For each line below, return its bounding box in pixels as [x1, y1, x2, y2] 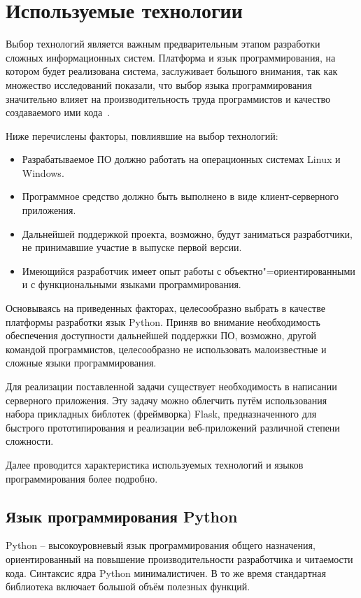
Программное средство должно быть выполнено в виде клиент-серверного [22, 189, 339, 204]
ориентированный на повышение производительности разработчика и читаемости [6, 551, 353, 566]
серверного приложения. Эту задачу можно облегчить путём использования [6, 392, 327, 407]
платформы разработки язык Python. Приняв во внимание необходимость [6, 314, 320, 329]
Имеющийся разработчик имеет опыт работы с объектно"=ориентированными [22, 263, 355, 278]
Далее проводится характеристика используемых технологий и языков [6, 457, 304, 471]
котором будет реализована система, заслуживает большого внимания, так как [6, 64, 338, 78]
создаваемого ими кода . [6, 105, 111, 120]
